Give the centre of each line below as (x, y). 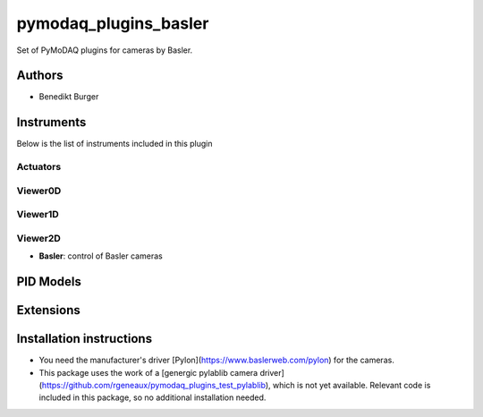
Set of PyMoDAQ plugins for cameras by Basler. (105, 50)
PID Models (49, 281)
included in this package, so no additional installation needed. (153, 397)
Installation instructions (84, 339)
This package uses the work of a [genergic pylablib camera (148, 372)
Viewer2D (39, 238)
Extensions (48, 310)
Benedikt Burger (69, 97)
